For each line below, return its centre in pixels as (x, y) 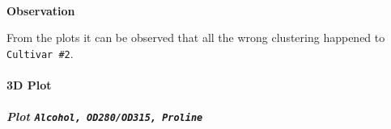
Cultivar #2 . (40, 53)
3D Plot (29, 85)
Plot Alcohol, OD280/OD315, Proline (105, 117)
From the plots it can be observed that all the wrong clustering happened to (196, 37)
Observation (41, 10)
